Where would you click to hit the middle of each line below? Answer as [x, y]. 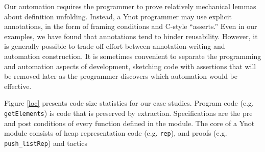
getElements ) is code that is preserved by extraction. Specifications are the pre [128, 113]
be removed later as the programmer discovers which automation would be [121, 76]
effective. [18, 86]
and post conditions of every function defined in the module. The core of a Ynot [129, 123]
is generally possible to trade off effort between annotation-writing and [115, 46]
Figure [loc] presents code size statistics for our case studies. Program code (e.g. [129, 103]
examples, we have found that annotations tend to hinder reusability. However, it [131, 36]
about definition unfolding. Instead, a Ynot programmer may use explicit [118, 16]
